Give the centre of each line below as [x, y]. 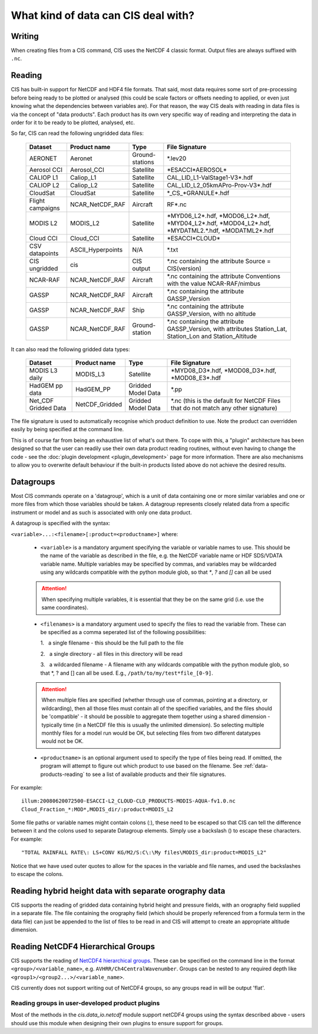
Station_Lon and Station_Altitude [212, 336]
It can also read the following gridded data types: [71, 349]
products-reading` [62, 774]
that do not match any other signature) [224, 408]
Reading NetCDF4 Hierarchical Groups [83, 947]
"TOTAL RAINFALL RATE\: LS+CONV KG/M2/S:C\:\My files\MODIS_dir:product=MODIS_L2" [144, 853]
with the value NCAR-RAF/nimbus [214, 283]
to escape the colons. [37, 874]
